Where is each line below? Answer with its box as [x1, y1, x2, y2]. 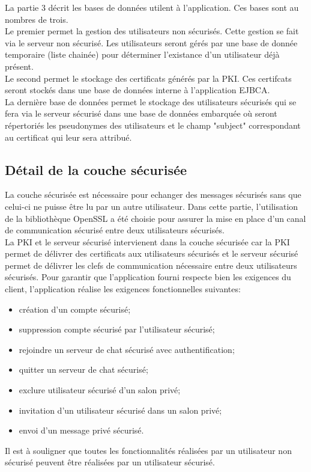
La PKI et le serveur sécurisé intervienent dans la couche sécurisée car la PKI [5, 235, 290, 248]
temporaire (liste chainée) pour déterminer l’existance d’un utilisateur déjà [5, 48, 280, 61]
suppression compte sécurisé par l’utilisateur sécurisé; [19, 323, 215, 336]
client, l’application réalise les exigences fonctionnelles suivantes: [5, 283, 241, 295]
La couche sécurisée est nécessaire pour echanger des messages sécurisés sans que [5, 188, 301, 201]
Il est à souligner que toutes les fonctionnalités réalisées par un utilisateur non [5, 444, 292, 456]
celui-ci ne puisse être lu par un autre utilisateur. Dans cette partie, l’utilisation [5, 200, 298, 212]
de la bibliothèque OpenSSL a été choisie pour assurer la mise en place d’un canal [5, 212, 306, 224]
